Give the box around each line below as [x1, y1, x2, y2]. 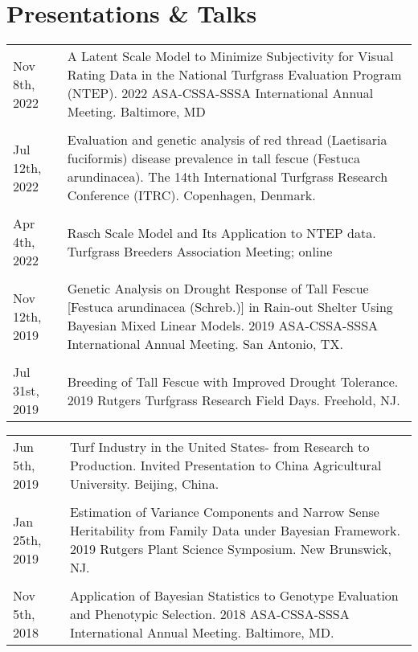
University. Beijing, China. [69, 474, 219, 494]
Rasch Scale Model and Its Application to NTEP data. [67, 223, 376, 242]
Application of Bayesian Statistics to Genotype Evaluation [69, 586, 399, 605]
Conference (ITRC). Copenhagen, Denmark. [67, 186, 316, 205]
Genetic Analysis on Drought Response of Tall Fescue [67, 279, 369, 298]
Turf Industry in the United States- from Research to [69, 437, 370, 457]
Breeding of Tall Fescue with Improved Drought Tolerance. [67, 371, 399, 391]
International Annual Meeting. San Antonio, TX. [67, 334, 343, 354]
